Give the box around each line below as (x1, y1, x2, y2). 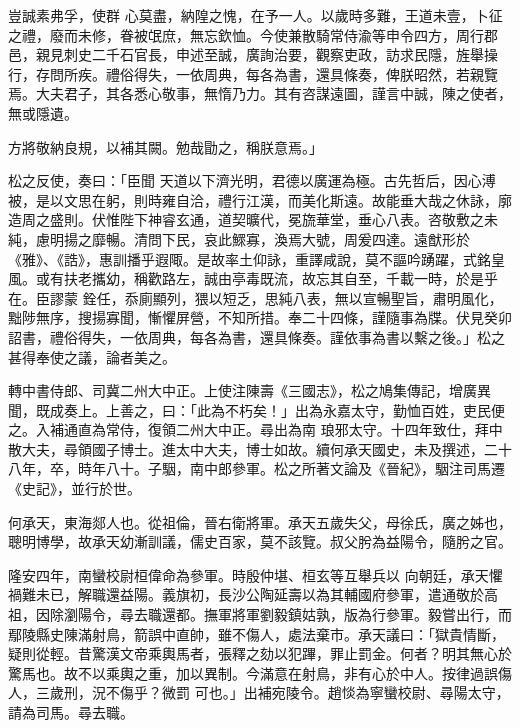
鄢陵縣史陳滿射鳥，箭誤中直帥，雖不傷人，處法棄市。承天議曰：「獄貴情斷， (8, 623, 505, 644)
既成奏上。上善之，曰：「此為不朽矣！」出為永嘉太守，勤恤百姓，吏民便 (35, 399, 505, 420)
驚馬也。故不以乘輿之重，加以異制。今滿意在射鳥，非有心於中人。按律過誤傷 (8, 662, 512, 683)
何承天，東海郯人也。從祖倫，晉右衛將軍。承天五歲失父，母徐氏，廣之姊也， (8, 511, 512, 532)
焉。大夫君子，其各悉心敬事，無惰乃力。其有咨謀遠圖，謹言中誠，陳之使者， (8, 83, 512, 104)
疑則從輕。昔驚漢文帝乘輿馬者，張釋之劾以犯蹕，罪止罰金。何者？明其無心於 (8, 643, 512, 664)
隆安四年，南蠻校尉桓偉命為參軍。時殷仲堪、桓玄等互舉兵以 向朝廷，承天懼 (8, 564, 503, 585)
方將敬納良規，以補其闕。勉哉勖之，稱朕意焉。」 (8, 136, 323, 157)
